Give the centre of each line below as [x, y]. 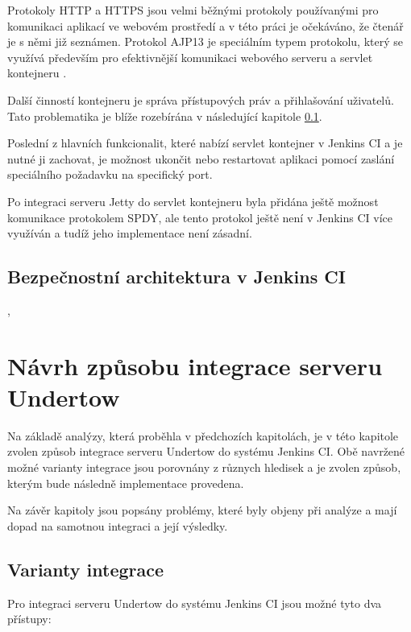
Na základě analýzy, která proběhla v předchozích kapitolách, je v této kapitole [203, 435]
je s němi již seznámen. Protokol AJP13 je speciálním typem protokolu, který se [205, 41]
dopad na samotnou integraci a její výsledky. [118, 525]
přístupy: [29, 619]
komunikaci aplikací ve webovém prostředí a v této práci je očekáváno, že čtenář [205, 25]
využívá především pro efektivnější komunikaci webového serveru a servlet [190, 57]
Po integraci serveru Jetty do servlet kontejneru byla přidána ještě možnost [193, 201]
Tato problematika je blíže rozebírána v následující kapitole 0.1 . [165, 116]
